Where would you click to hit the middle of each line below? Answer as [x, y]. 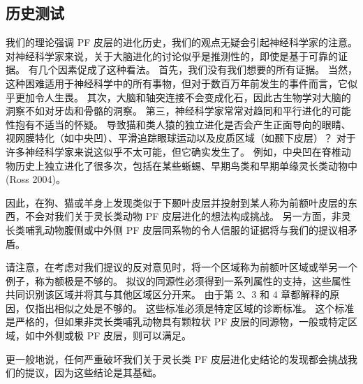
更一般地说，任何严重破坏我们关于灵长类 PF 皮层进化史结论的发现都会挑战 [177, 359]
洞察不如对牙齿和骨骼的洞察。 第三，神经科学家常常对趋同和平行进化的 [169, 111]
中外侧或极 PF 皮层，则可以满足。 [113, 335]
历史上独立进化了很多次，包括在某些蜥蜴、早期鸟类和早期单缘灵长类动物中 [186, 165]
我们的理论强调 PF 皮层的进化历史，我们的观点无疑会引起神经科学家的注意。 [181, 42]
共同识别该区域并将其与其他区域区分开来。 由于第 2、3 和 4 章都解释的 [168, 294]
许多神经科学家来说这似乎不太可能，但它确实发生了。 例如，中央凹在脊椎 [173, 151]
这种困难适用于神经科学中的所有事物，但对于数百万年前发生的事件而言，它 [177, 83]
